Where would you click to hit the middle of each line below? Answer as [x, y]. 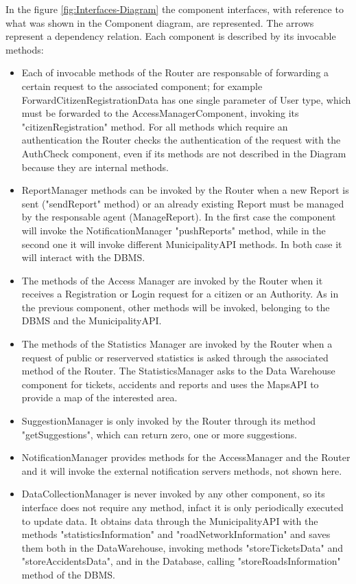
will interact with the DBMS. [83, 257]
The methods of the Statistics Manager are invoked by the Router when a [177, 344]
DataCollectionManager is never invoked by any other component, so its [173, 494]
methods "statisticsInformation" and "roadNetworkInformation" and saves [176, 534]
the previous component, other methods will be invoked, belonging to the [176, 307]
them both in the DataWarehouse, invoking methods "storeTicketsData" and [182, 547]
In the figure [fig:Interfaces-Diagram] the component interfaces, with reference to [175, 9]
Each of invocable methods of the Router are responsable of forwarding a [175, 72]
